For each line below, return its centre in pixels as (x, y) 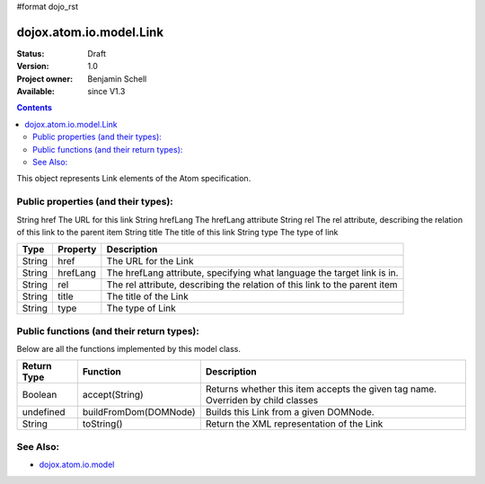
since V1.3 (106, 92)
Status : (31, 53)
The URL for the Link (150, 261)
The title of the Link (147, 296)
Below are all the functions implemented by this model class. (129, 349)
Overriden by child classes (262, 400)
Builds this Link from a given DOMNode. (290, 412)
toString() (102, 424)
